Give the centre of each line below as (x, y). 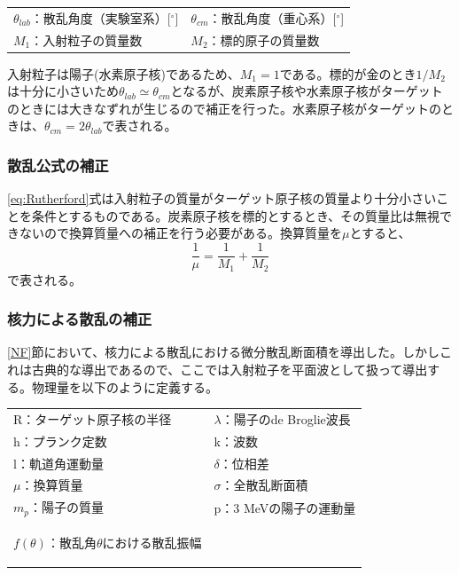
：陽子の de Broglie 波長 (286, 418)
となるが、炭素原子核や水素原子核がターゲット (307, 91)
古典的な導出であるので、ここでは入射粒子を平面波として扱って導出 (229, 369)
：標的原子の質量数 (264, 39)
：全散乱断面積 (265, 485)
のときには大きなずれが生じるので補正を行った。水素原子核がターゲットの (224, 108)
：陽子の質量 (67, 507)
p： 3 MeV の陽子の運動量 (285, 507)
